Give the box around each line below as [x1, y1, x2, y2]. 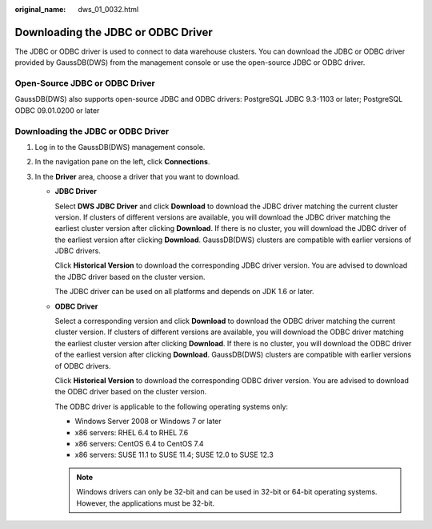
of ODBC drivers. [54, 361, 111, 370]
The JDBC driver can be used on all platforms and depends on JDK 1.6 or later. [54, 287, 315, 297]
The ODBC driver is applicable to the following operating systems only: [54, 402, 288, 411]
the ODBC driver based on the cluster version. [54, 387, 207, 397]
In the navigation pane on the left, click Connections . [34, 157, 210, 167]
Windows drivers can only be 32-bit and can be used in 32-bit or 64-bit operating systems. [76, 487, 378, 497]
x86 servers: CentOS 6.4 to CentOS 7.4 [74, 438, 204, 448]
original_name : [14, 5, 66, 14]
